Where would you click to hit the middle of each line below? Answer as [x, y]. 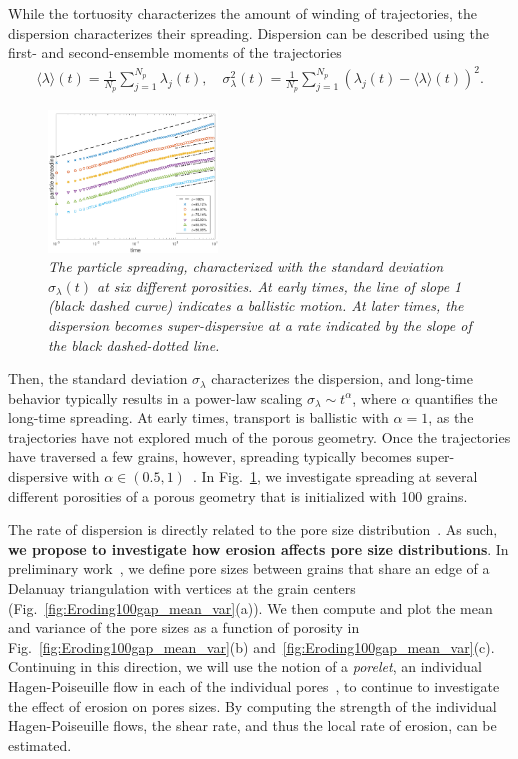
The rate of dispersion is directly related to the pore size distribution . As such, [253, 529]
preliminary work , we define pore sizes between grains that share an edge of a [249, 568]
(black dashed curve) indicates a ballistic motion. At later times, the [256, 305]
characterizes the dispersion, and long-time [342, 378]
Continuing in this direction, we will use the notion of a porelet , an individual [245, 666]
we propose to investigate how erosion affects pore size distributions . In [258, 548]
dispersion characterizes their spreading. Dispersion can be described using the [248, 32]
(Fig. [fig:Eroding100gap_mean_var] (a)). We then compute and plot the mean [250, 607]
